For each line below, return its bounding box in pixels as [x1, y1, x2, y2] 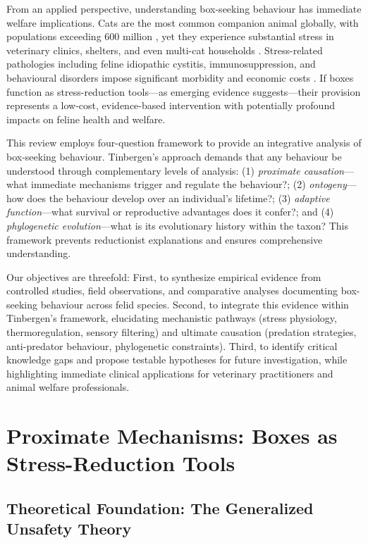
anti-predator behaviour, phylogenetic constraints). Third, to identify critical [6, 338, 338, 353]
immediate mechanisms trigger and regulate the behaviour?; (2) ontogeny [30, 177, 347, 192]
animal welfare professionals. [6, 380, 130, 394]
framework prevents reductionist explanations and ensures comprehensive [6, 232, 323, 246]
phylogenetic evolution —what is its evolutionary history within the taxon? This [6, 218, 349, 232]
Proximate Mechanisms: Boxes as [6, 421, 338, 450]
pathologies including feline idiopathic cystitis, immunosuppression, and [6, 56, 316, 71]
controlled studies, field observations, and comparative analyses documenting [6, 283, 338, 298]
